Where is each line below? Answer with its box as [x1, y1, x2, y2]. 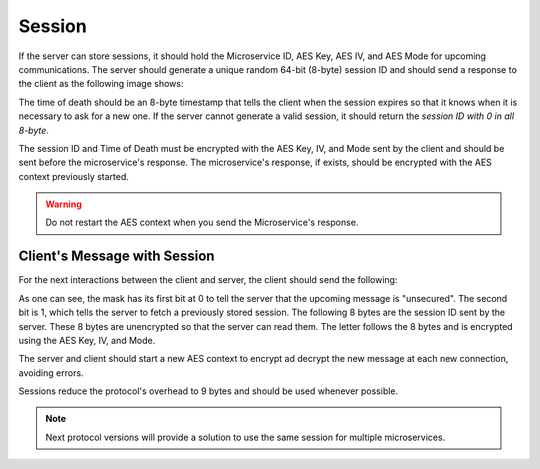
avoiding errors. [18, 366, 84, 379]
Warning [45, 198, 82, 210]
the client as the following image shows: [18, 78, 184, 90]
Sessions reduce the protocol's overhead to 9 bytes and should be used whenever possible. [18, 385, 399, 397]
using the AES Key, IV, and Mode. [18, 334, 156, 346]
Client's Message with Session [18, 248, 215, 265]
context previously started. [18, 170, 130, 182]
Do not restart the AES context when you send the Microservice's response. [45, 216, 359, 229]
